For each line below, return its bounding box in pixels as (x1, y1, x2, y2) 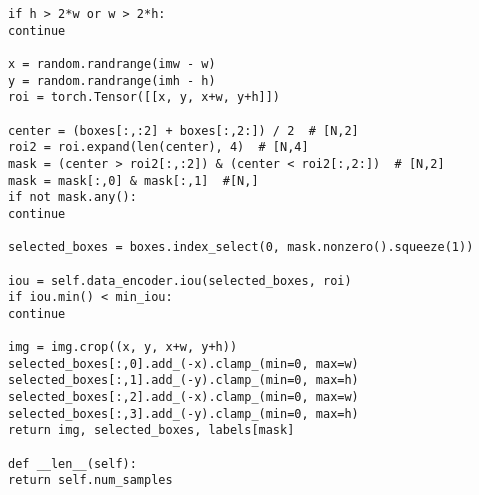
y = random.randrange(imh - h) (8, 73, 216, 88)
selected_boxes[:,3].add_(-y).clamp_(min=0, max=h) (8, 406, 359, 421)
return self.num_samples (8, 473, 173, 488)
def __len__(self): (8, 456, 137, 471)
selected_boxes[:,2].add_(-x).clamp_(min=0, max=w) (8, 390, 359, 405)
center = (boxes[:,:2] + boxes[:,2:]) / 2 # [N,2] (8, 123, 359, 138)
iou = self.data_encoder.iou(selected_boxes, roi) (8, 273, 352, 288)
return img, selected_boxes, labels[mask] (8, 423, 295, 438)
